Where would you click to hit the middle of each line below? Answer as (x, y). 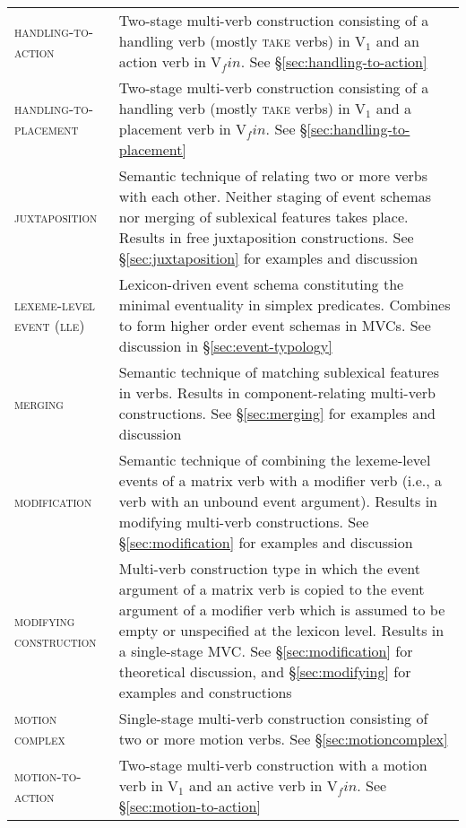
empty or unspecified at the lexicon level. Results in (281, 630)
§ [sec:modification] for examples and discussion (266, 542)
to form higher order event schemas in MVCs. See (275, 325)
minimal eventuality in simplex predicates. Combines (285, 305)
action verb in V (170, 61)
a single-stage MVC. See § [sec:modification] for (266, 651)
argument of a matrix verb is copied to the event (272, 589)
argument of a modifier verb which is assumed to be (282, 610)
